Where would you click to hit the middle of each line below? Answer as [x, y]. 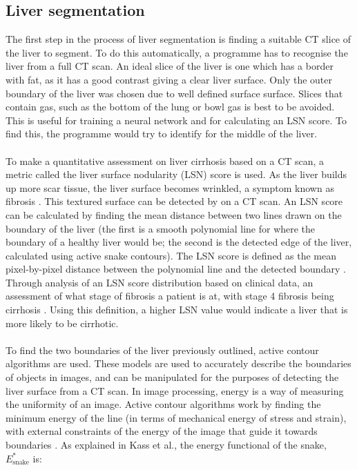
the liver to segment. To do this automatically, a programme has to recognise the [177, 52]
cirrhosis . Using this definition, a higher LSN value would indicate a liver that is [177, 310]
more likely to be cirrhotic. [62, 323]
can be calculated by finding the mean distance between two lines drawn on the [174, 214]
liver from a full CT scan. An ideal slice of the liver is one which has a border [170, 66]
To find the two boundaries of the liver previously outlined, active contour [162, 350]
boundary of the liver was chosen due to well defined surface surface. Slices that [174, 93]
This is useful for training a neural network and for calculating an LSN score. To [176, 120]
